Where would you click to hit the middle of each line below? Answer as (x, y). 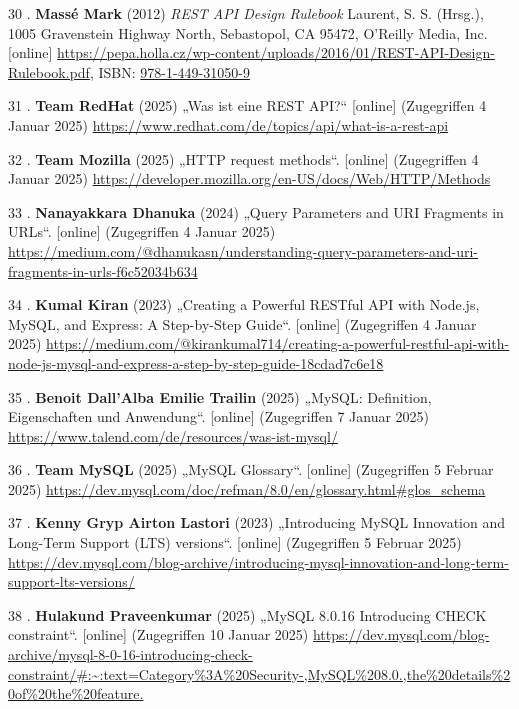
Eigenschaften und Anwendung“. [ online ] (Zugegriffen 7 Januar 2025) (219, 416)
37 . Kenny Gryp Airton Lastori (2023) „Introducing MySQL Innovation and (257, 522)
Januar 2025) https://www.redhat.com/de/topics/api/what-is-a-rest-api (228, 124)
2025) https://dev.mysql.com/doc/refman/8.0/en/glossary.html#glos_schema (247, 488)
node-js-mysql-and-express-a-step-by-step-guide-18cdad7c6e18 (196, 362)
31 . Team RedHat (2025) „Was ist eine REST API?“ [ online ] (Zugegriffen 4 (247, 105)
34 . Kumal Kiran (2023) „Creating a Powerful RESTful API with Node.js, (244, 304)
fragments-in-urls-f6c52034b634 (103, 270)
